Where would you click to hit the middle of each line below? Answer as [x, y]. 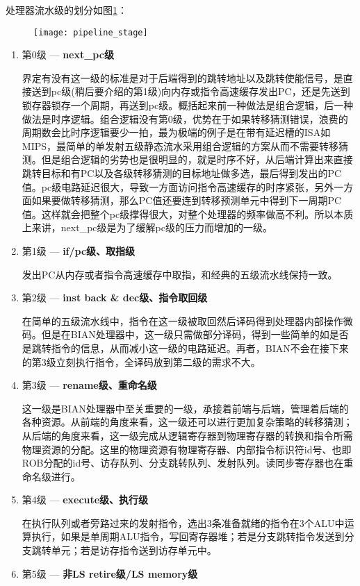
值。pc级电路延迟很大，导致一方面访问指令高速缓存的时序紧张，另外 [178, 186]
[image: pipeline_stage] [91, 32]
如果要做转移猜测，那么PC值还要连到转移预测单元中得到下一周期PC [187, 200]
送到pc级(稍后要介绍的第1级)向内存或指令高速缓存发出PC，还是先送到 [191, 91]
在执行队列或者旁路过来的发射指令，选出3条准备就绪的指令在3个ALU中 [183, 522]
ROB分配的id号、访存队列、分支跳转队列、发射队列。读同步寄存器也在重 [188, 463]
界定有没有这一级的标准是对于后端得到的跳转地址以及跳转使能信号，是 [182, 77]
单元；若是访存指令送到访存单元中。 [134, 550]
